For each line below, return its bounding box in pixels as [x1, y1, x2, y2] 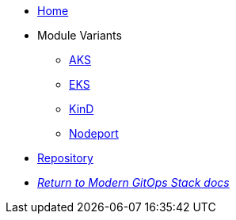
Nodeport [69, 127, 119, 140]
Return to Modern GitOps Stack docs [37, 176, 230, 189]
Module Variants [37, 28, 122, 42]
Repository [37, 151, 93, 165]
